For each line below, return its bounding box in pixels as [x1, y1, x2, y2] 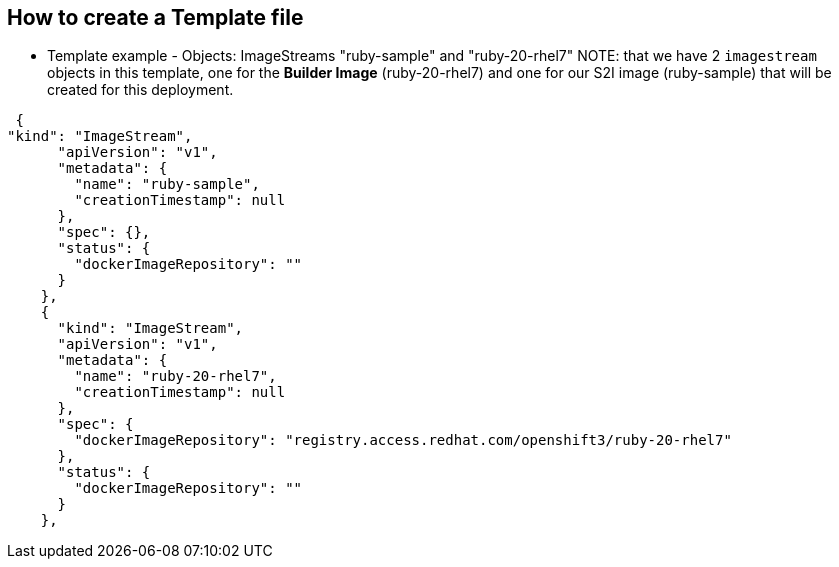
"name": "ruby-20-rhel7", [74, 368, 277, 385]
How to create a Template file [7, 5, 304, 30]
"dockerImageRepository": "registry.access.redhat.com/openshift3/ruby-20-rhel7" [74, 432, 732, 449]
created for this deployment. [47, 81, 234, 99]
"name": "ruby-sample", [74, 176, 260, 193]
